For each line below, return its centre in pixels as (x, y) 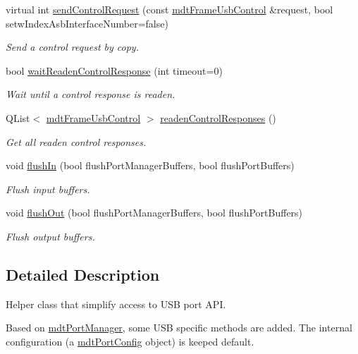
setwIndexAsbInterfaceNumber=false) (87, 23)
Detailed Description (83, 274)
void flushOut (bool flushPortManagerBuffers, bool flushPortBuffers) (154, 213)
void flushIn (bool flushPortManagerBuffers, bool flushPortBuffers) (150, 165)
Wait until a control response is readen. (91, 94)
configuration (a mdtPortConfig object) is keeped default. (130, 341)
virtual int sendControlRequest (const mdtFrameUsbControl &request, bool (169, 9)
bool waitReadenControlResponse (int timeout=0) (114, 70)
